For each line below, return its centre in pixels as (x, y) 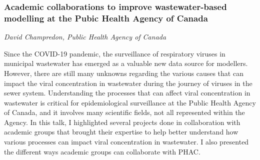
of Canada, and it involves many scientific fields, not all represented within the (124, 112)
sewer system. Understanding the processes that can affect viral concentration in (127, 93)
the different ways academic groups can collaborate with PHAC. (102, 151)
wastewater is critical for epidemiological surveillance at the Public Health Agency (130, 102)
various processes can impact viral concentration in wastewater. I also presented (126, 142)
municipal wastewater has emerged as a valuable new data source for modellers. (126, 63)
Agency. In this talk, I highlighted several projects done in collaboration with (122, 122)
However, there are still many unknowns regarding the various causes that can (124, 73)
